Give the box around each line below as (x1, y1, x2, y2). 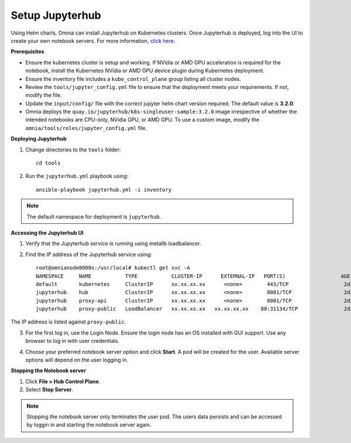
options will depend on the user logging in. (25, 356, 129, 363)
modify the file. (25, 91, 62, 99)
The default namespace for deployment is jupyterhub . (26, 213, 161, 220)
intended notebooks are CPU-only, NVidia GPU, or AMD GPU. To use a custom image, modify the (25, 116, 260, 123)
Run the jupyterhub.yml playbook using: (25, 173, 129, 180)
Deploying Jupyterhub (11, 135, 67, 142)
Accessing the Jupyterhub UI (11, 229, 84, 236)
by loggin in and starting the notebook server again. (26, 421, 152, 428)
